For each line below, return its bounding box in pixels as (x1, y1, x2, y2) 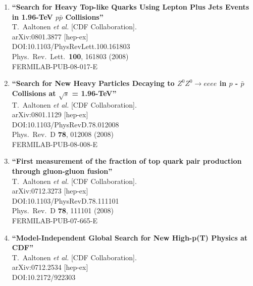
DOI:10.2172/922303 (12, 272, 76, 282)
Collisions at (12, 87, 56, 98)
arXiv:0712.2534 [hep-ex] (12, 262, 88, 272)
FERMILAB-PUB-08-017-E (12, 61, 97, 71)
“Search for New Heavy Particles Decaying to (12, 78, 175, 88)
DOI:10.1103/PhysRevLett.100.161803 (12, 41, 130, 52)
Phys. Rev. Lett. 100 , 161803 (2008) (12, 51, 129, 61)
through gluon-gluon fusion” (12, 166, 113, 176)
